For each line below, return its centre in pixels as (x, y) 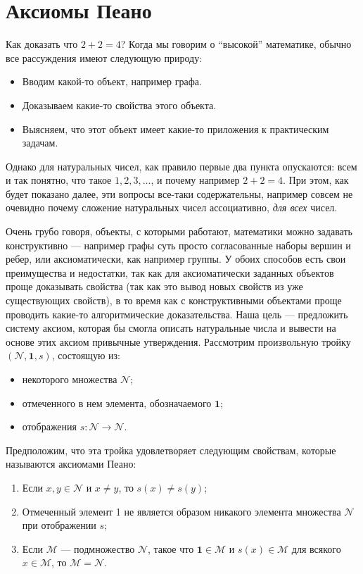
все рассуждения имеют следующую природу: (104, 57)
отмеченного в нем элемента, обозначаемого (117, 403)
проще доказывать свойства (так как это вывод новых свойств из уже (154, 286)
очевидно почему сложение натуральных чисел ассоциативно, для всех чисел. (172, 207)
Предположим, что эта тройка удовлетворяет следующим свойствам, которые (171, 450)
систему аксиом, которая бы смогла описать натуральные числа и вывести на (171, 328)
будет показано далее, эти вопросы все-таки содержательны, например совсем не (179, 193)
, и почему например (195, 180)
